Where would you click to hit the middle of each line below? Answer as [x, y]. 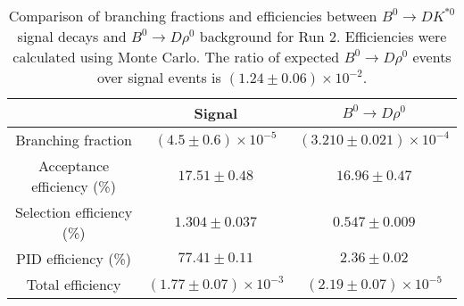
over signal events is [159, 77]
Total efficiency [74, 284]
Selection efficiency [74, 212]
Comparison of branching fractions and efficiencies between [193, 16]
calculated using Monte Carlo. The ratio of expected [176, 57]
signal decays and [72, 36]
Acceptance [74, 165]
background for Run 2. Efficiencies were [323, 36]
